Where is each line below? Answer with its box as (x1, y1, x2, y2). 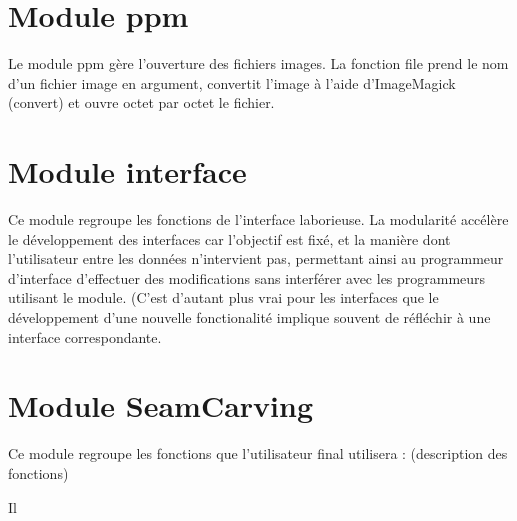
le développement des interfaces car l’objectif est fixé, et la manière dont (8, 228, 451, 249)
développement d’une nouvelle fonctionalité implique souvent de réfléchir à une (8, 307, 491, 327)
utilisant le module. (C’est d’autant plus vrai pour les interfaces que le (8, 287, 439, 308)
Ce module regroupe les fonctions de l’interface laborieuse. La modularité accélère (8, 209, 509, 230)
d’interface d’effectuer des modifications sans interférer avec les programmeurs (8, 267, 486, 288)
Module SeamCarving (8, 385, 314, 426)
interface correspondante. (8, 326, 162, 347)
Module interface (8, 151, 247, 192)
